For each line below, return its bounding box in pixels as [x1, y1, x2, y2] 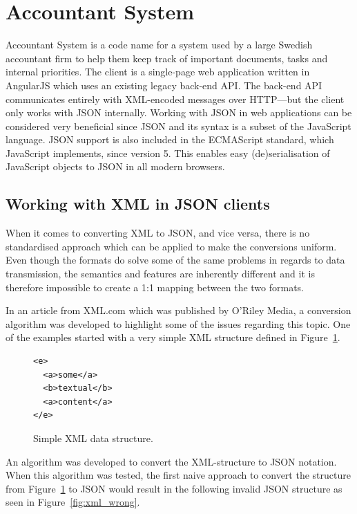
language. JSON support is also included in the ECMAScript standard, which [6, 132, 334, 147]
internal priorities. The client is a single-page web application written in [6, 64, 310, 79]
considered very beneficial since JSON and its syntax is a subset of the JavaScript [6, 118, 351, 133]
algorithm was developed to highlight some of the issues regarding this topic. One [6, 316, 351, 331]
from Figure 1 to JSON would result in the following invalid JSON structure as [6, 481, 342, 495]
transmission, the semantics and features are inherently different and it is [6, 266, 315, 281]
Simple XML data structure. [33, 430, 153, 445]
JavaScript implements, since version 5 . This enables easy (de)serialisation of [6, 145, 330, 160]
